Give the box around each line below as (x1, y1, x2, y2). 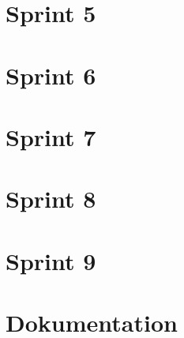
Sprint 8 (6, 182, 96, 215)
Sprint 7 (6, 120, 96, 152)
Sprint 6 (6, 58, 96, 91)
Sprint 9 (6, 244, 96, 276)
